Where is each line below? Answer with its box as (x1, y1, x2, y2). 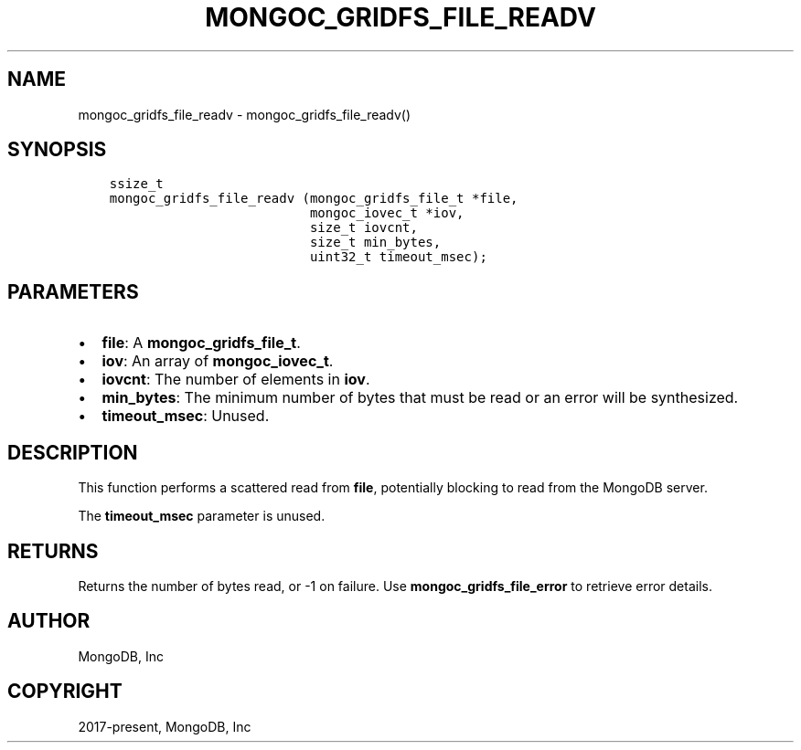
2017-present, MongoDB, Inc (78, 718, 251, 734)
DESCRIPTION (7, 440, 138, 464)
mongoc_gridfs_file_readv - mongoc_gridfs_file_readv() (78, 106, 411, 122)
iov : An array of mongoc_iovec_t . (101, 352, 334, 371)
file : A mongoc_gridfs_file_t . (101, 333, 301, 353)
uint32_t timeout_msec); (309, 249, 487, 265)
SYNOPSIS (7, 138, 107, 162)
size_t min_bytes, (309, 235, 442, 250)
